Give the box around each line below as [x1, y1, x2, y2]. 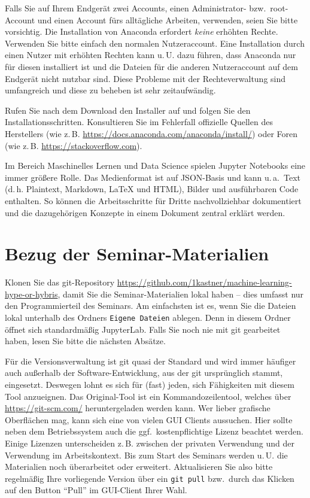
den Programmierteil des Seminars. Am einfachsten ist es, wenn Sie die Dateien [5, 299, 296, 312]
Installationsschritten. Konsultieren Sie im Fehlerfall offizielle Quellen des [5, 116, 273, 128]
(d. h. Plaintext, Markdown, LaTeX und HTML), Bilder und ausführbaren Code [5, 183, 299, 195]
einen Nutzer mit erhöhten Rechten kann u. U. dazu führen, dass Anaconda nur [5, 48, 296, 61]
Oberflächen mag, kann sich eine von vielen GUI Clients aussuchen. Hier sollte [5, 413, 293, 426]
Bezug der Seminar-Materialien [5, 241, 269, 266]
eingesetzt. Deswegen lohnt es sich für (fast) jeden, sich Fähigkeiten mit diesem [5, 378, 294, 391]
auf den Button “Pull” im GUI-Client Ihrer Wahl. [5, 484, 187, 496]
